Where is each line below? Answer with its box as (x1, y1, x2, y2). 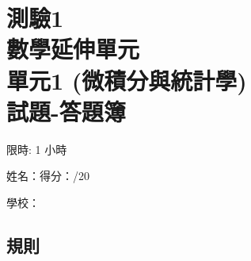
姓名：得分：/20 (6, 167, 89, 184)
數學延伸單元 (6, 33, 140, 65)
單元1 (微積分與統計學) (6, 63, 247, 96)
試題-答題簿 (6, 94, 126, 127)
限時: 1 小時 (6, 140, 67, 157)
